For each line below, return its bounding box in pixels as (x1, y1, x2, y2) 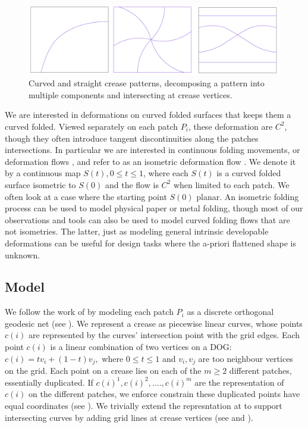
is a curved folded (216, 167, 281, 179)
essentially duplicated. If (5, 376, 93, 388)
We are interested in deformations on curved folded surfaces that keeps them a (5, 108, 291, 121)
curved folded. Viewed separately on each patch (5, 120, 178, 132)
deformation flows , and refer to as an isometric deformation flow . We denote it (5, 155, 296, 167)
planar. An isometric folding (196, 190, 299, 202)
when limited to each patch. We (173, 178, 290, 190)
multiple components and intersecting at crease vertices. (29, 88, 232, 101)
